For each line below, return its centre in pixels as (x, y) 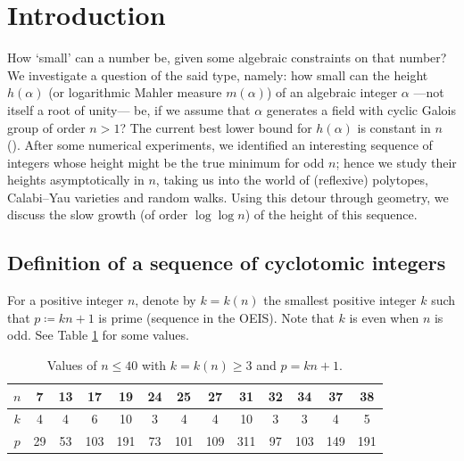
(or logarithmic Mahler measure (135, 92)
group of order (46, 127)
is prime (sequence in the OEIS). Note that (216, 317)
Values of (72, 365)
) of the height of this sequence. (331, 214)
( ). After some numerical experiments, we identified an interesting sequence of (220, 145)
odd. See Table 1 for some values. (98, 335)
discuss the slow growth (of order (98, 214)
